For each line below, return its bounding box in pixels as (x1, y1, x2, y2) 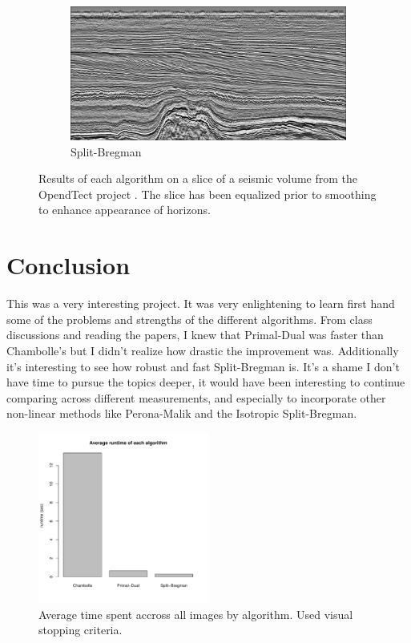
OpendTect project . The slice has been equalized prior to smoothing (38, 185, 377, 202)
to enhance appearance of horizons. (38, 201, 211, 218)
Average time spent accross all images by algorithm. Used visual (38, 605, 353, 622)
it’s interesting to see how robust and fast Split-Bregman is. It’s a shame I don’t (6, 358, 400, 374)
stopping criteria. (38, 621, 123, 638)
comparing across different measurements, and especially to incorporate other (6, 389, 386, 406)
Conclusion (6, 249, 131, 281)
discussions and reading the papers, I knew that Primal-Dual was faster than (6, 326, 384, 343)
